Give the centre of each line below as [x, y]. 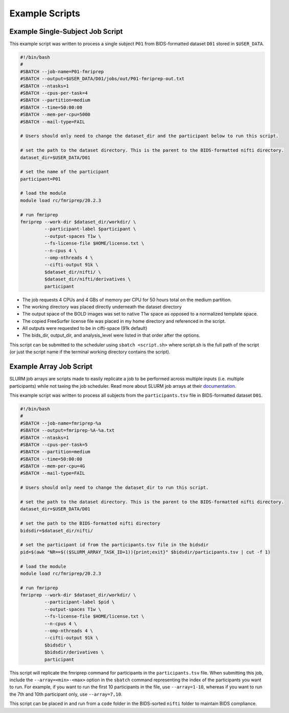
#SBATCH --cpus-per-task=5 [54, 444]
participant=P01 [41, 179]
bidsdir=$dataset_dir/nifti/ [57, 530]
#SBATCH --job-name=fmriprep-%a [61, 423]
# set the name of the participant [65, 172]
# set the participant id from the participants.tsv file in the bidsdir [114, 545]
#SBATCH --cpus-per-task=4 [54, 93]
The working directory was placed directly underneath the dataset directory [102, 306]
